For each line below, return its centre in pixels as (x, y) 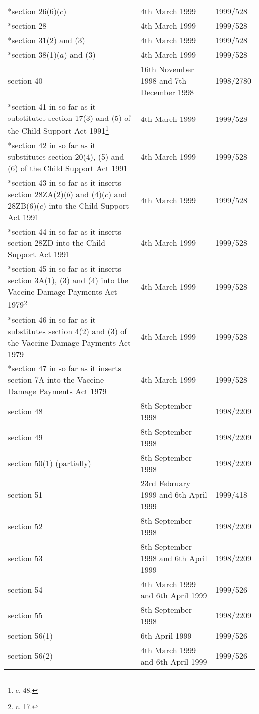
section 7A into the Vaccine (56, 379)
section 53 (25, 558)
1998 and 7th (164, 80)
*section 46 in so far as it (52, 319)
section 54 (25, 590)
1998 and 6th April (174, 558)
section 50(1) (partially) (50, 463)
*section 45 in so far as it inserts (65, 269)
